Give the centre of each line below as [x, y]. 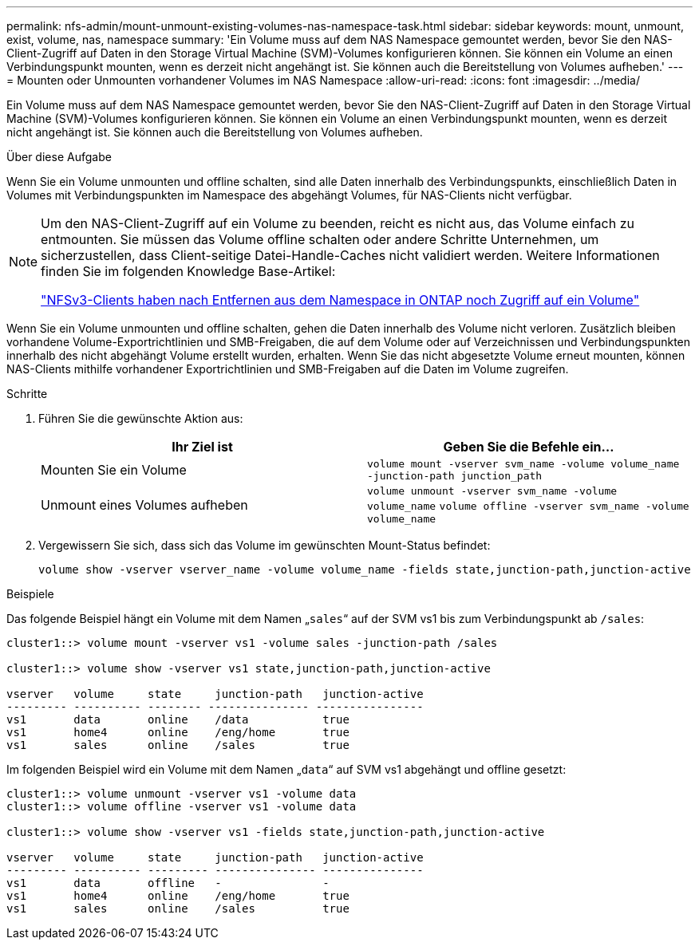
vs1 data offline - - [168, 883]
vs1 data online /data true [178, 719]
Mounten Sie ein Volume [114, 470]
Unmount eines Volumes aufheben [144, 505]
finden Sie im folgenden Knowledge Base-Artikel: [188, 271]
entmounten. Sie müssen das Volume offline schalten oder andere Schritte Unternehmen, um [320, 239]
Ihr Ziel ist [202, 447]
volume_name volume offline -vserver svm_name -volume [528, 506]
